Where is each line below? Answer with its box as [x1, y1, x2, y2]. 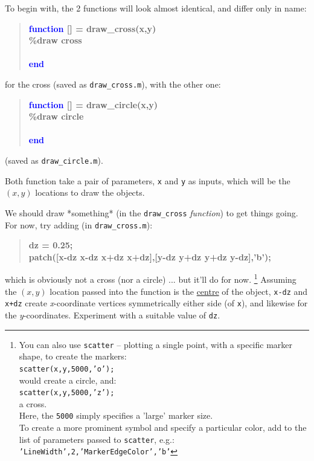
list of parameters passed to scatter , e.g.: [19, 433, 175, 445]
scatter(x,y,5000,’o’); [19, 364, 115, 373]
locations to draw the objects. [35, 186, 145, 199]
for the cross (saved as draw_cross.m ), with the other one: [5, 77, 221, 90]
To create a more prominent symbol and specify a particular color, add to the [19, 421, 307, 434]
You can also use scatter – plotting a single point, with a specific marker [19, 338, 293, 350]
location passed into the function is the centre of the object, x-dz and [50, 285, 308, 297]
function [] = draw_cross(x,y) [28, 22, 156, 34]
